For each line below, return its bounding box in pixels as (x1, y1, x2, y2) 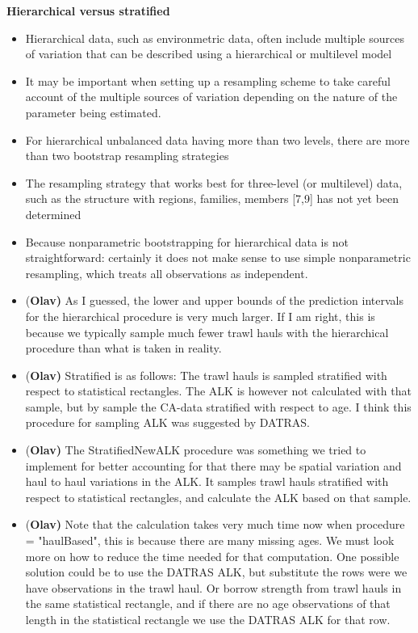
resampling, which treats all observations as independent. (25, 264, 308, 281)
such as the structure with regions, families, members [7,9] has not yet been (25, 190, 399, 207)
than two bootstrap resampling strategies (25, 147, 229, 164)
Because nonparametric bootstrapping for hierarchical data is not (25, 233, 349, 250)
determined (25, 205, 82, 222)
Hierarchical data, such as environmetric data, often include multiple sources (25, 29, 404, 46)
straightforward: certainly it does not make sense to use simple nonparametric (25, 249, 411, 266)
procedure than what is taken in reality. (25, 340, 222, 357)
